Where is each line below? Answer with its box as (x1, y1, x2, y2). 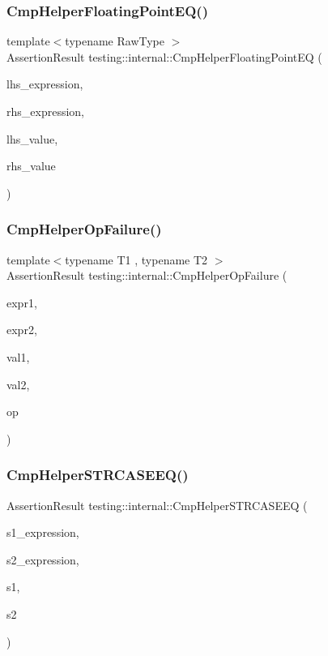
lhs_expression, (6, 75, 83, 92)
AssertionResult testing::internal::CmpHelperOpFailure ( (6, 267, 288, 284)
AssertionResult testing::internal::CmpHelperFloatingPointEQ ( (6, 48, 322, 65)
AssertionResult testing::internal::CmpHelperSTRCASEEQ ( (6, 496, 308, 513)
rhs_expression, (6, 103, 84, 119)
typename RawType (65, 32, 165, 49)
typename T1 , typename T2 (65, 251, 208, 268)
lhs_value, (6, 130, 58, 147)
